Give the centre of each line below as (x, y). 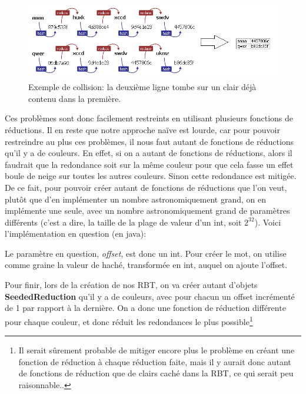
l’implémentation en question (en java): (76, 234)
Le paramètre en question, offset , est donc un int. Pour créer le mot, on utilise (146, 253)
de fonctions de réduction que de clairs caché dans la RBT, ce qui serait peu (156, 373)
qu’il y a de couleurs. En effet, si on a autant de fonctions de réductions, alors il (149, 153)
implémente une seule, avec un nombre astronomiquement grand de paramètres (147, 211)
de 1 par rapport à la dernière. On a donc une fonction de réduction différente (145, 308)
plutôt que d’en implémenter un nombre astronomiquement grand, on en (135, 199)
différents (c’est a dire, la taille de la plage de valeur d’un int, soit (123, 222)
